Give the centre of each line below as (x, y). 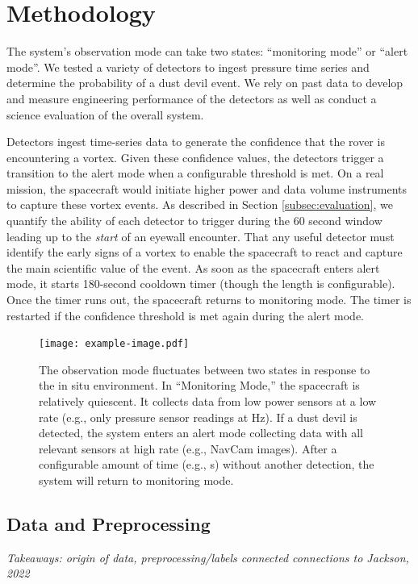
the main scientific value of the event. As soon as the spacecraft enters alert (193, 267)
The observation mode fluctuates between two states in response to (205, 369)
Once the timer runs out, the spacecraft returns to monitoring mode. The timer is (209, 300)
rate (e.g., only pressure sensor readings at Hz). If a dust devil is (198, 417)
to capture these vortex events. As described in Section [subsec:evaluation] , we (200, 204)
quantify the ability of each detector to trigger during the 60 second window (194, 221)
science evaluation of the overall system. (105, 114)
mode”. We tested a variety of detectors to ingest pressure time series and (188, 67)
